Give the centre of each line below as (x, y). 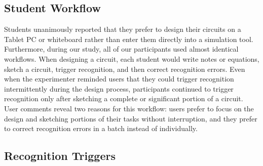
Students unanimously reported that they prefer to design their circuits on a (123, 29)
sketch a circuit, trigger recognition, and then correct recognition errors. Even (125, 69)
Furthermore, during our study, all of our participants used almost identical (121, 49)
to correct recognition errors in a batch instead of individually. (101, 128)
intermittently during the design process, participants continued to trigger (119, 88)
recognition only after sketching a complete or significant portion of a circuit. (124, 98)
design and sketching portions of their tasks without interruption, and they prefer (131, 118)
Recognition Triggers (60, 156)
